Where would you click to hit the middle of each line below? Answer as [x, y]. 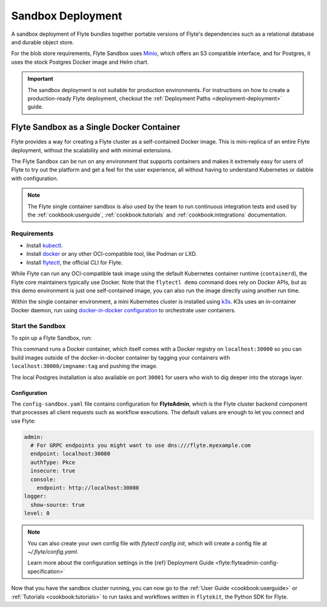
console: [43, 479]
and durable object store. [43, 42]
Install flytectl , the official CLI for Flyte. [74, 262]
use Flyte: [24, 421]
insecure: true [53, 471]
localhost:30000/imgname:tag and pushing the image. [84, 366]
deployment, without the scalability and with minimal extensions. [92, 150]
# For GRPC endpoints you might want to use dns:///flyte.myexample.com [141, 445]
